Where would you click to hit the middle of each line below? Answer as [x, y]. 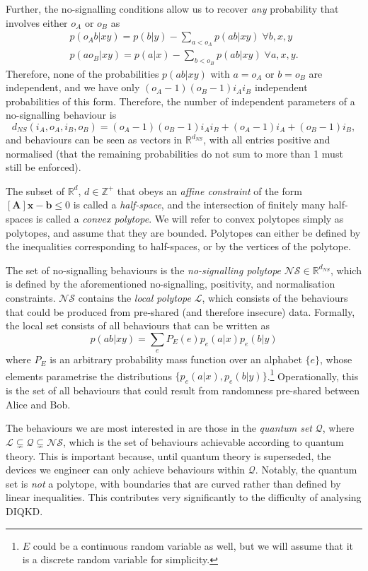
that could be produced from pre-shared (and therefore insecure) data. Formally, [180, 311]
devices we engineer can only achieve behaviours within [126, 470]
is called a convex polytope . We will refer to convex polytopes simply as [190, 218]
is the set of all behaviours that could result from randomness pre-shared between [183, 390]
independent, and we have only [73, 87]
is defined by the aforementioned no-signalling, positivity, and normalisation [171, 284]
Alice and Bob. [38, 404]
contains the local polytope [134, 297]
